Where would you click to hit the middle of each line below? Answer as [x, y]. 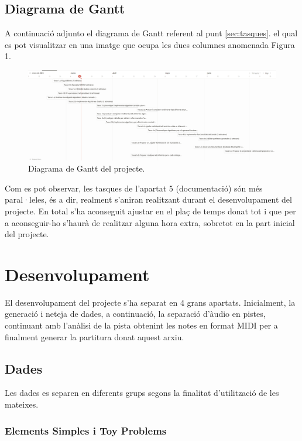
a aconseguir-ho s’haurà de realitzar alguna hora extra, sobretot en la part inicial [150, 222]
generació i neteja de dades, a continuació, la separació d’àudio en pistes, [135, 314]
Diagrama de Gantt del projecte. [87, 168]
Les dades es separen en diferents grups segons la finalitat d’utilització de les [142, 393]
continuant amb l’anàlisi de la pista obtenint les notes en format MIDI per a [141, 325]
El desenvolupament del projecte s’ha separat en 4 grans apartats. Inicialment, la [150, 302]
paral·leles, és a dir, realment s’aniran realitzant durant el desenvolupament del [148, 199]
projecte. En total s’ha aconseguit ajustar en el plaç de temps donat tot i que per [150, 211]
